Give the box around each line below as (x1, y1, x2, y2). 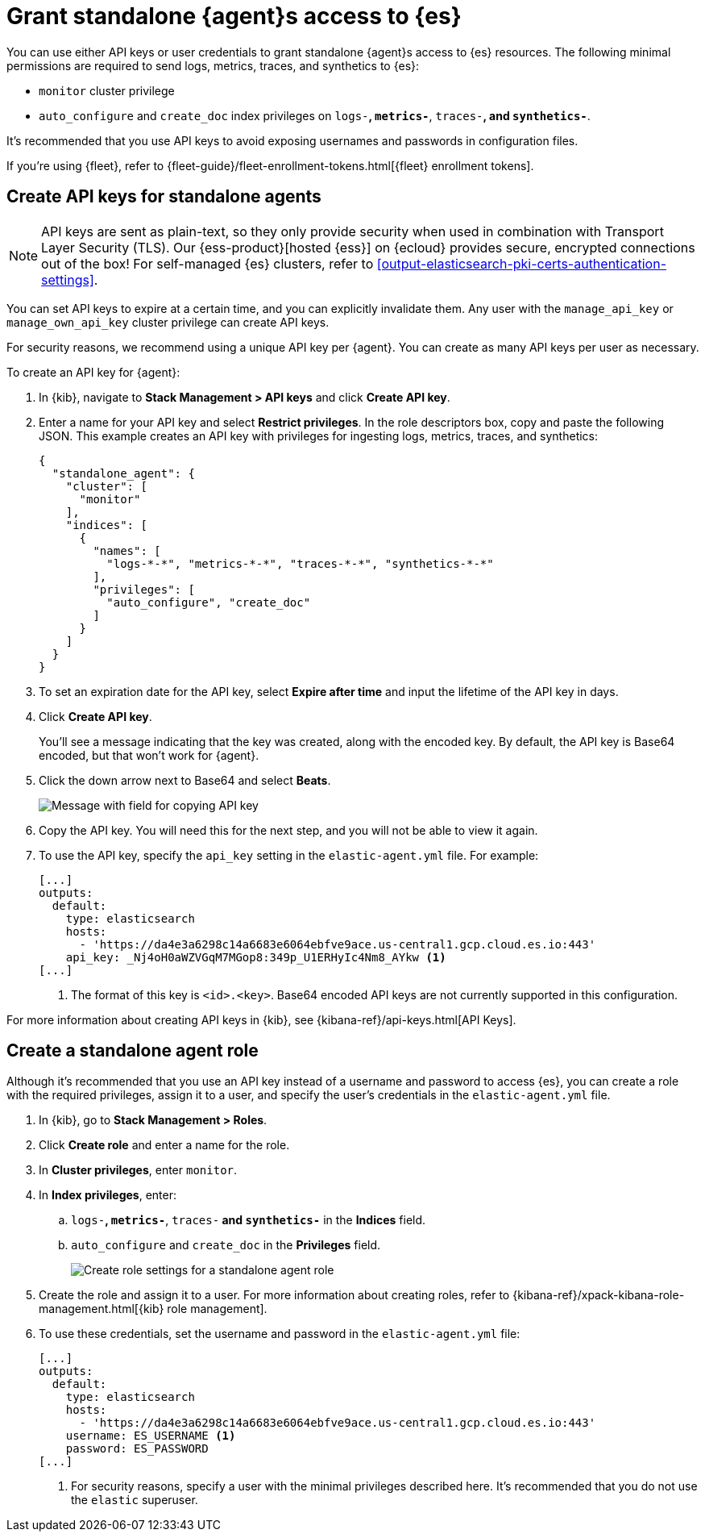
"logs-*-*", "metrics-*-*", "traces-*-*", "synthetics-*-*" (106, 556, 494, 570)
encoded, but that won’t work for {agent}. (39, 748, 259, 762)
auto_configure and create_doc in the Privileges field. (71, 1238, 381, 1252)
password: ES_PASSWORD (65, 1442, 209, 1456)
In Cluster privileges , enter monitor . (39, 1163, 238, 1177)
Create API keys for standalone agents (6, 186, 321, 207)
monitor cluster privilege (39, 83, 175, 98)
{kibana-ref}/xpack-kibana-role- (512, 1288, 685, 1303)
